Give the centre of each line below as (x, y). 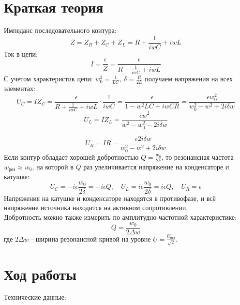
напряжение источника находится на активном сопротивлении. (96, 207)
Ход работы (40, 274)
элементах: (20, 88)
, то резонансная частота (197, 157)
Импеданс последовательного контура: (60, 30)
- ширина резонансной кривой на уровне (91, 238)
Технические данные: (35, 297)
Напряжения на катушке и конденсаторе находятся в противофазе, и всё (110, 198)
